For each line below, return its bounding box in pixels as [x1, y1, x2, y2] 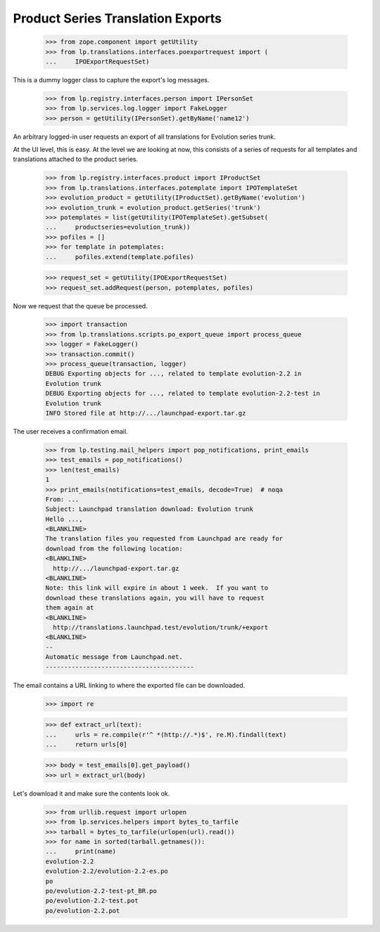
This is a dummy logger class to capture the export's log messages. [13, 75, 210, 84]
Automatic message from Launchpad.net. [45, 653, 183, 661]
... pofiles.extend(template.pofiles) [45, 253, 194, 260]
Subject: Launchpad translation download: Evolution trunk [45, 505, 253, 513]
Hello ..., [45, 515, 83, 523]
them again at [45, 604, 94, 612]
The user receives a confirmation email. [13, 427, 128, 436]
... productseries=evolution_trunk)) [45, 223, 191, 232]
